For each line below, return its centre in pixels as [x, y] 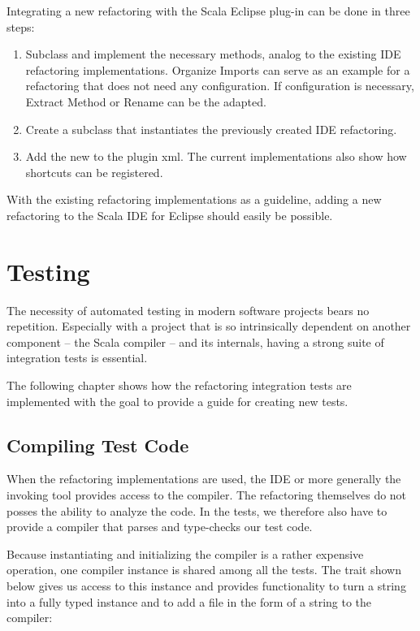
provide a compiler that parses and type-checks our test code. [160, 527]
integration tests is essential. [77, 358]
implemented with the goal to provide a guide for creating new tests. [178, 401]
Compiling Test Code [98, 445]
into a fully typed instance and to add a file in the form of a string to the [189, 601]
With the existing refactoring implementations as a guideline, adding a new [194, 199]
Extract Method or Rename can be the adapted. [146, 101]
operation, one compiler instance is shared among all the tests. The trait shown [204, 570]
